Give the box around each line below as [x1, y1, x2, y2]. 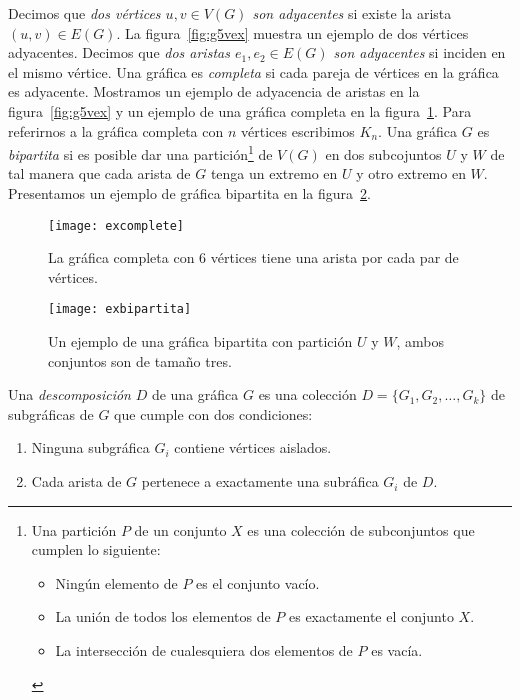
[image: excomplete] [48, 218, 185, 233]
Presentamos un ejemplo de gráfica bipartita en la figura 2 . [8, 183, 371, 203]
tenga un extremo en [210, 163, 338, 184]
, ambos [396, 331, 444, 352]
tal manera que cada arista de [8, 163, 191, 184]
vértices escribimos [241, 120, 355, 141]
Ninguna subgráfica [31, 437, 150, 458]
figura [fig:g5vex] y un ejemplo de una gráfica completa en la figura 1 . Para [8, 100, 472, 121]
